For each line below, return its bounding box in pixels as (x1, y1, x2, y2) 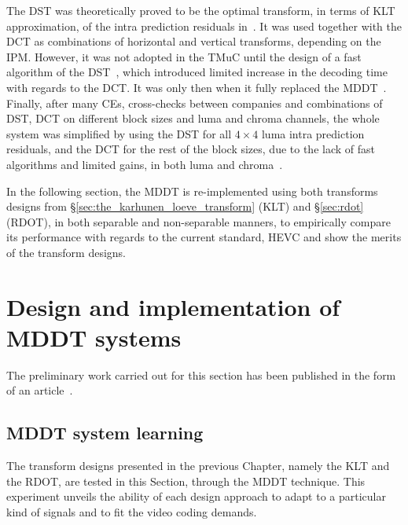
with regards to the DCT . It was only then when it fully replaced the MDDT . (6, 79, 387, 95)
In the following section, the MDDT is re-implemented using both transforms (6, 182, 378, 199)
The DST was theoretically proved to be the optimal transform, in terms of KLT (6, 2, 395, 18)
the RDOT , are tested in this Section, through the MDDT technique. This (6, 472, 366, 489)
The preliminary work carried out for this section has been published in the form (6, 366, 396, 383)
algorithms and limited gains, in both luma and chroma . (6, 156, 283, 172)
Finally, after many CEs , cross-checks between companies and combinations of (6, 94, 383, 111)
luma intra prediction (261, 125, 365, 141)
